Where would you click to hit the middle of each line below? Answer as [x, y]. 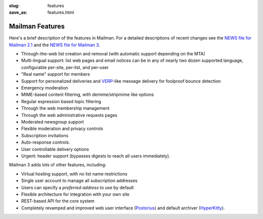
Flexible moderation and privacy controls [62, 128]
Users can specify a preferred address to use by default [77, 187]
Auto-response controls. [46, 142]
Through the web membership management [65, 108]
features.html [61, 13]
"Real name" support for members [56, 74]
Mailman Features [37, 27]
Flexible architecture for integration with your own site [75, 194]
